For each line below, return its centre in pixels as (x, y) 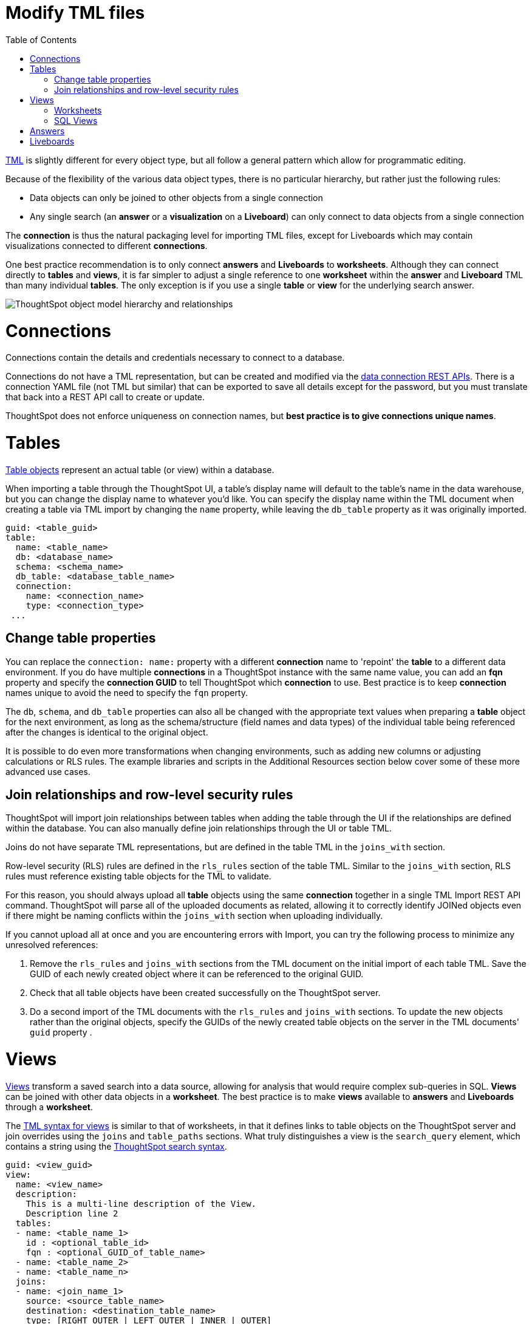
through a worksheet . (49, 1107)
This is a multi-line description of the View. (141, 1203)
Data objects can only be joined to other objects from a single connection (176, 197)
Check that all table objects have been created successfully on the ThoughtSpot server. (205, 993)
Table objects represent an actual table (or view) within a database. (140, 469)
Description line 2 (72, 1213)
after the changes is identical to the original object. (107, 732)
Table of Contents (41, 39)
